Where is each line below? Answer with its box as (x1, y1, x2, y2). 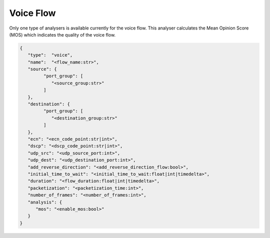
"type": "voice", (27, 52, 73, 58)
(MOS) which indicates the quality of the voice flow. (9, 31, 116, 37)
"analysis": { (27, 199, 62, 205)
